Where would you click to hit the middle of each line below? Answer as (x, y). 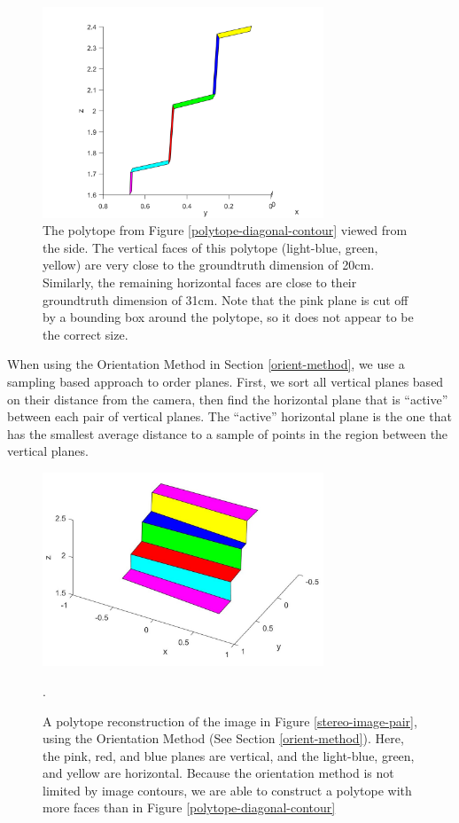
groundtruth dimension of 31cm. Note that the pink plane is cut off (226, 299)
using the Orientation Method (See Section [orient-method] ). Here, (223, 738)
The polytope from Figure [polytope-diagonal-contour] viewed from (225, 230)
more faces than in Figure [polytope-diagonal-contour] (189, 807)
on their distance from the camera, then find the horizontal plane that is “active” (228, 399)
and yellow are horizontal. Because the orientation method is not (218, 773)
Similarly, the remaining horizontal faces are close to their (200, 282)
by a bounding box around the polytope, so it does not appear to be (228, 317)
